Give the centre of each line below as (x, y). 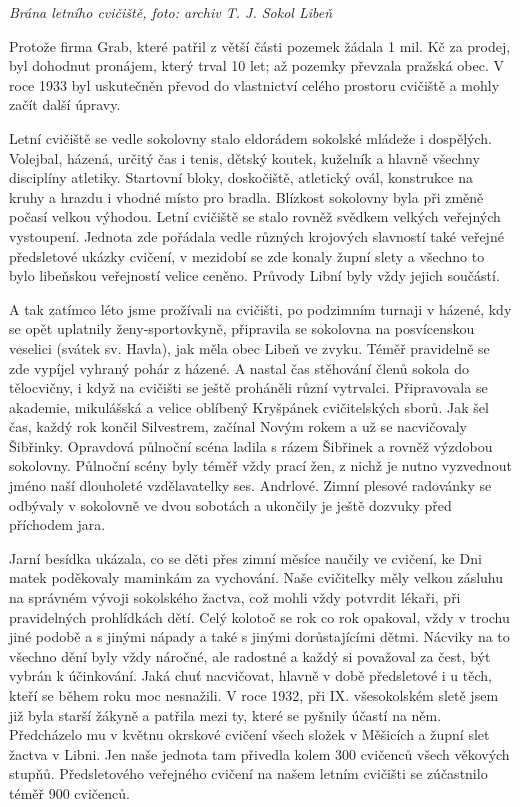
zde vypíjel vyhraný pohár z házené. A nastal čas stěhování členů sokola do (239, 367)
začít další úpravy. (65, 104)
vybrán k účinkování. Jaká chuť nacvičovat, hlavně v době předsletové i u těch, (250, 675)
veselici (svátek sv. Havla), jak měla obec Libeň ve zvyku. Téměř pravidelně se (249, 347)
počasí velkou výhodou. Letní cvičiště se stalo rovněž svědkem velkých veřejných (255, 216)
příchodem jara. (57, 524)
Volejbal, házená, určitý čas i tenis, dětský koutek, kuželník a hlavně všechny (244, 157)
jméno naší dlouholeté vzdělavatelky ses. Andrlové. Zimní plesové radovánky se (250, 485)
